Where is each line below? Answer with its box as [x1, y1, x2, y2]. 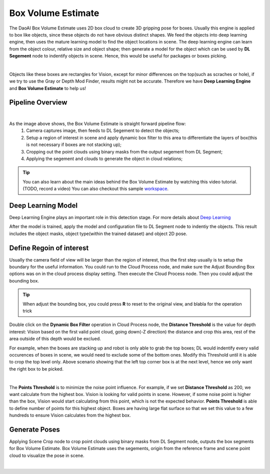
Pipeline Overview [9, 98, 67, 107]
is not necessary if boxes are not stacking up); [26, 141, 122, 147]
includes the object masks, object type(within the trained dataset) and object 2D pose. [9, 230, 187, 236]
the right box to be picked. [9, 365, 63, 372]
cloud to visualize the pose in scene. [9, 452, 84, 458]
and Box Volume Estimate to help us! [9, 85, 86, 91]
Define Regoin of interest [9, 243, 89, 252]
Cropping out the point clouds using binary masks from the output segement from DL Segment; [26, 148, 222, 154]
